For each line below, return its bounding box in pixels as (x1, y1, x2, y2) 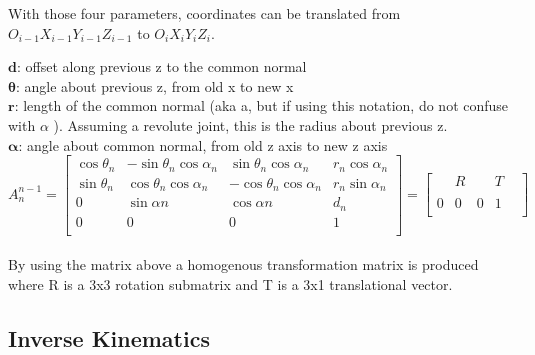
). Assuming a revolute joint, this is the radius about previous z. (53, 114, 448, 135)
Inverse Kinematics (8, 322, 210, 353)
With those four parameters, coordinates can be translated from (8, 3, 401, 23)
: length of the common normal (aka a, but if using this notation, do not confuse (14, 95, 509, 116)
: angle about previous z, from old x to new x (15, 75, 294, 96)
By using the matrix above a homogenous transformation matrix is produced (8, 254, 479, 275)
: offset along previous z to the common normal (16, 56, 307, 77)
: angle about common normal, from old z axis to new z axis (18, 134, 388, 155)
